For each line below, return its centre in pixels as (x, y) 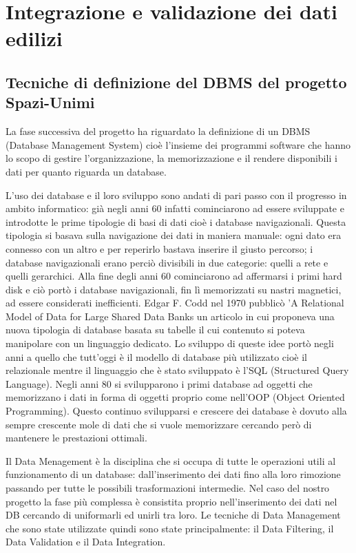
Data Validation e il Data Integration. (86, 542)
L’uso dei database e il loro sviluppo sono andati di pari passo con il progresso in (176, 195)
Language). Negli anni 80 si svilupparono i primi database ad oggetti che (159, 383)
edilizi (34, 38)
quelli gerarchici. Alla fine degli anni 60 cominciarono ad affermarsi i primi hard (174, 276)
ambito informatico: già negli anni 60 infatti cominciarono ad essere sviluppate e (175, 208)
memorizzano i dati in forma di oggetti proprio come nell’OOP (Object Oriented (175, 397)
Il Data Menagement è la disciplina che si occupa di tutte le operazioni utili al (171, 460)
